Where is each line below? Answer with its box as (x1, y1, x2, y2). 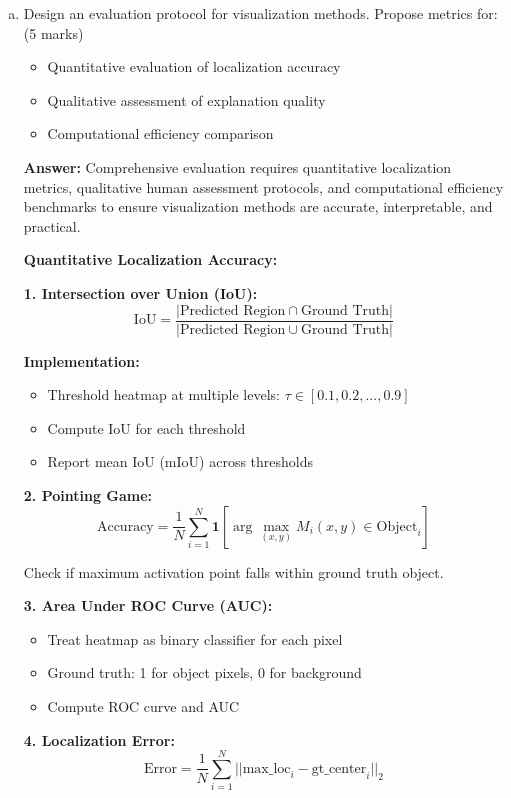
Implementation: (23, 350, 140, 371)
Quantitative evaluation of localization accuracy (47, 56, 341, 77)
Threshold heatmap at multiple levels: (47, 384, 280, 405)
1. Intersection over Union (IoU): (23, 282, 258, 303)
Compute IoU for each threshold (47, 417, 246, 438)
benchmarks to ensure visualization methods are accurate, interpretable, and (23, 196, 493, 217)
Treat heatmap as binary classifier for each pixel (47, 628, 343, 649)
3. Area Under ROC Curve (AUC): (23, 595, 273, 616)
